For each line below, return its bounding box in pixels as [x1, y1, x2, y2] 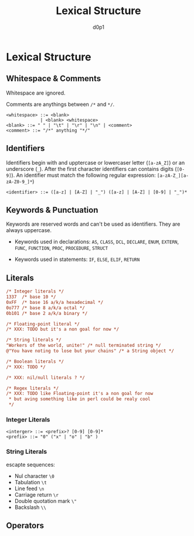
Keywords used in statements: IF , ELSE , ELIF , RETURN [14, 256, 140, 263]
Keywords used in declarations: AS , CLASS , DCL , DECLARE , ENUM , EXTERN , [14, 238, 179, 245]
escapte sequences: [6, 461, 56, 468]
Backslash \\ [14, 504, 47, 511]
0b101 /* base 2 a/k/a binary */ [6, 310, 88, 316]
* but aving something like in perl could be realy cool [8, 396, 151, 402]
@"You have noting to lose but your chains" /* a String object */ [6, 348, 175, 354]
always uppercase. [6, 227, 52, 234]
